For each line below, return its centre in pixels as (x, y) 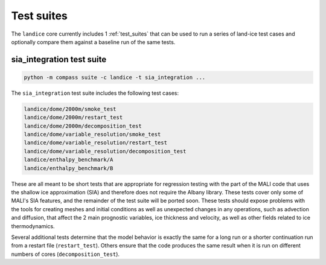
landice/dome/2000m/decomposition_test (83, 126)
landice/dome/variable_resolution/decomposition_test (105, 151)
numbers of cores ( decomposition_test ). (66, 254)
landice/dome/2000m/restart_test (73, 117)
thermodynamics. (33, 226)
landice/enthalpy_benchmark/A (69, 160)
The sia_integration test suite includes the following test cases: (95, 93)
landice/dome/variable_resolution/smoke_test (92, 135)
